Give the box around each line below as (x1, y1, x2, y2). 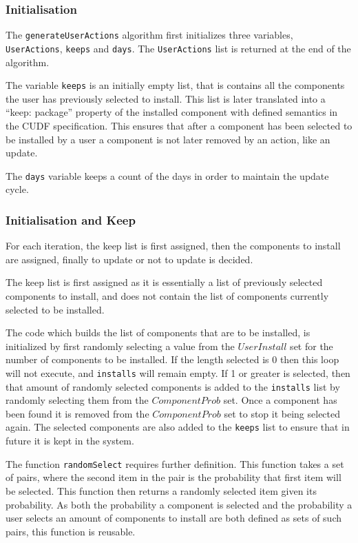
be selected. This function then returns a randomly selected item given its (6, 483, 317, 498)
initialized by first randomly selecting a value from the (6, 338, 235, 353)
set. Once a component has (223, 393, 337, 407)
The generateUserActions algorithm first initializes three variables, (6, 28, 293, 42)
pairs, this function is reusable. (6, 524, 136, 538)
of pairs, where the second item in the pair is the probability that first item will (6, 470, 341, 484)
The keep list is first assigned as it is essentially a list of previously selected (6, 275, 323, 289)
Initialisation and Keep (6, 211, 136, 228)
